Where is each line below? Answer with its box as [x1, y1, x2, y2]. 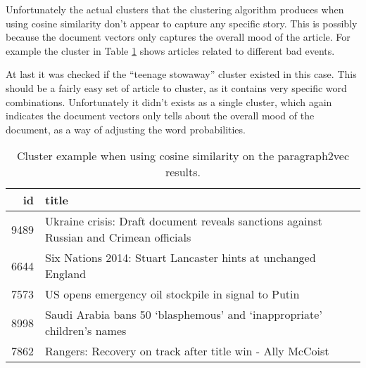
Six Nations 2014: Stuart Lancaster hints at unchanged [45, 249, 316, 266]
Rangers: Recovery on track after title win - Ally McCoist [45, 343, 329, 360]
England [45, 265, 87, 282]
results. [165, 164, 201, 180]
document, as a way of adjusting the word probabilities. [6, 121, 246, 136]
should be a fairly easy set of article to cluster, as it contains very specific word [6, 80, 347, 95]
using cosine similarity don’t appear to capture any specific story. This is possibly [6, 15, 358, 30]
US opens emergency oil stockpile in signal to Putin [45, 286, 300, 303]
